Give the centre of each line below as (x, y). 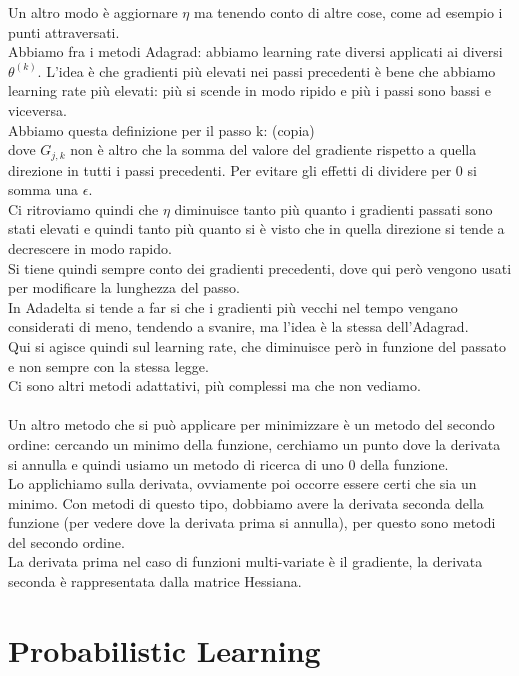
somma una (43, 189)
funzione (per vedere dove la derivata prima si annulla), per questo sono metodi (252, 522)
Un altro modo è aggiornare (93, 12)
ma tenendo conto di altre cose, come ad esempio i (348, 12)
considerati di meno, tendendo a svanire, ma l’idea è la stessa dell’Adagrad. (238, 326)
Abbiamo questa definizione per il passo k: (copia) (161, 129)
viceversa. (37, 109)
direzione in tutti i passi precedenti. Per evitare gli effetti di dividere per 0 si (242, 169)
